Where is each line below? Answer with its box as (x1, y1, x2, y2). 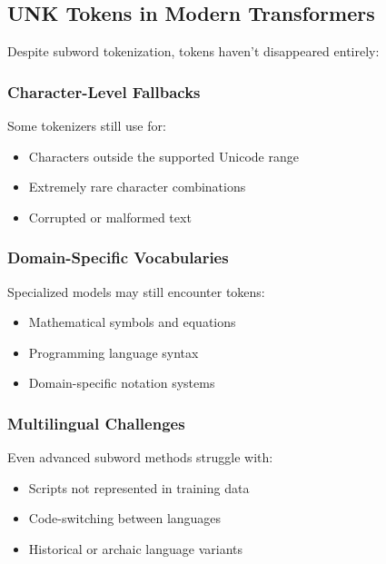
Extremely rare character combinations (28, 177, 246, 196)
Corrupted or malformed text (28, 207, 192, 226)
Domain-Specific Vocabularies (7, 246, 229, 269)
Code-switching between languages (28, 509, 222, 528)
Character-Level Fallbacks (7, 80, 201, 103)
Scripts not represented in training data (28, 478, 250, 497)
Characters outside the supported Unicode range (28, 146, 299, 165)
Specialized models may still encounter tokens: (7, 282, 265, 301)
